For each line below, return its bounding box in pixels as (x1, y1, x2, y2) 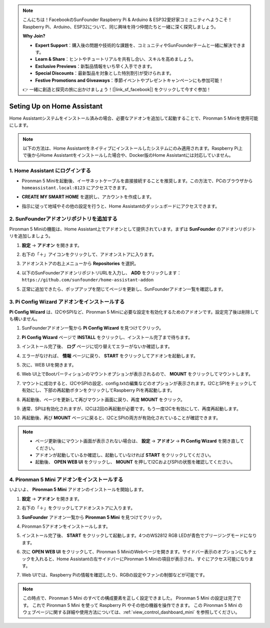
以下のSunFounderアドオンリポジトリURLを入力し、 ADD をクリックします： (21, 269, 182, 275)
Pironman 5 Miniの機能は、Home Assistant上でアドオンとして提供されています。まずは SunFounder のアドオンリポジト (9, 226, 256, 232)
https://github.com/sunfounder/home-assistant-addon (21, 277, 154, 283)
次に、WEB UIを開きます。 (21, 362, 76, 368)
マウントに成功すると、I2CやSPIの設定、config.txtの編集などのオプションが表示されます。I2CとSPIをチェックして (21, 380, 257, 386)
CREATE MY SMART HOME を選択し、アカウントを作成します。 (21, 194, 154, 200)
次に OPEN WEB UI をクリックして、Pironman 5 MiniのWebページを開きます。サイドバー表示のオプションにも (21, 549, 248, 555)
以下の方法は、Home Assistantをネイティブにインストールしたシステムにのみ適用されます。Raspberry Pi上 (22, 145, 243, 151)
